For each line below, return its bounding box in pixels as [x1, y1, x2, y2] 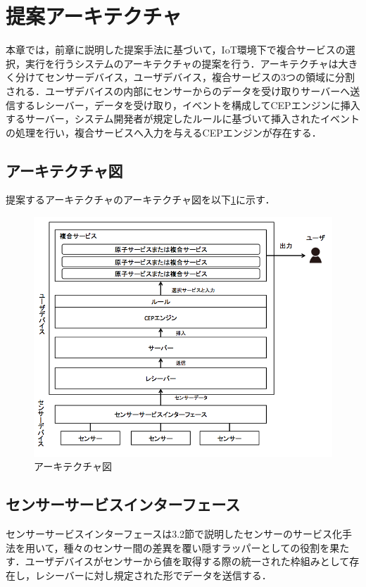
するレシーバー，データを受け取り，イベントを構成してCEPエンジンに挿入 [15, 97, 360, 112]
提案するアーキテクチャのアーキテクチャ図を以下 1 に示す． [6, 192, 275, 207]
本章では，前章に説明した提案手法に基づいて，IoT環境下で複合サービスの [6, 42, 346, 57]
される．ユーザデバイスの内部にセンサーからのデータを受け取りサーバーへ [6, 83, 351, 98]
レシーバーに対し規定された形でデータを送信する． [34, 567, 272, 582]
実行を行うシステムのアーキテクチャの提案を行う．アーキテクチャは [25, 56, 339, 70]
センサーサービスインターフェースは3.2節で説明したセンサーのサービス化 [6, 526, 343, 541]
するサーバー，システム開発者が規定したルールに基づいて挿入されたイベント [6, 111, 360, 126]
